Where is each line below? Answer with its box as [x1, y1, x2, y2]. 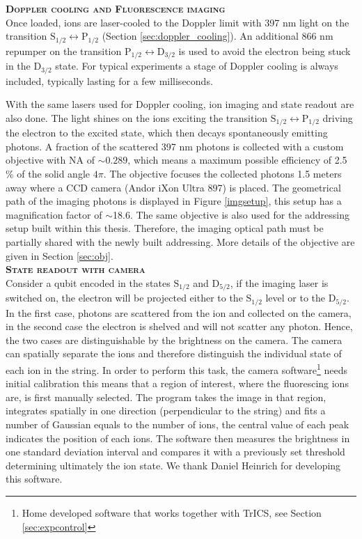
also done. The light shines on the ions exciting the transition [6, 110, 268, 125]
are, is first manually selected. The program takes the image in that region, [6, 389, 326, 404]
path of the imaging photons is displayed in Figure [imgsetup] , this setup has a [6, 194, 342, 208]
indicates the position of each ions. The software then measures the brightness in [6, 430, 350, 445]
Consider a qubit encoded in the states [6, 275, 171, 290]
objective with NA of [6, 153, 95, 167]
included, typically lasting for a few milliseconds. [6, 73, 213, 88]
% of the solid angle [6, 166, 90, 180]
